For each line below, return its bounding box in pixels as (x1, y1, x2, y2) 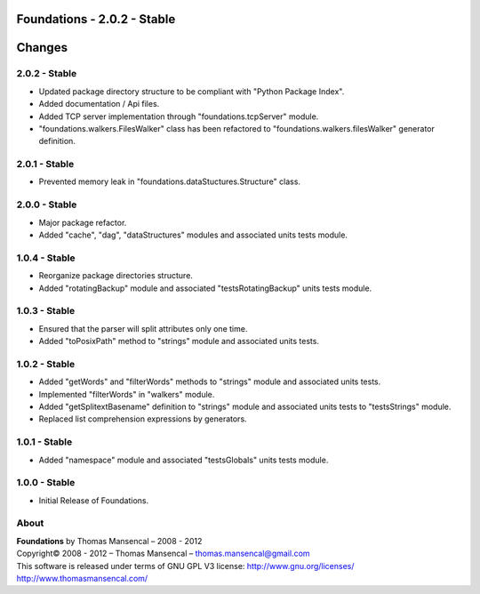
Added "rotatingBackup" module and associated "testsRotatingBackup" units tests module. (38, 283, 372, 293)
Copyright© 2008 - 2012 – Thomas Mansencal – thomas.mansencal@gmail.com (16, 548, 310, 559)
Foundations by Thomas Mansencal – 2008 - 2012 (16, 535, 203, 546)
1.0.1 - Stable (16, 436, 73, 448)
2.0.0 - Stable (16, 198, 77, 211)
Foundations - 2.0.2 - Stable (16, 12, 176, 27)
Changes (16, 40, 68, 55)
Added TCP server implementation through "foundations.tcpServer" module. (38, 111, 319, 122)
